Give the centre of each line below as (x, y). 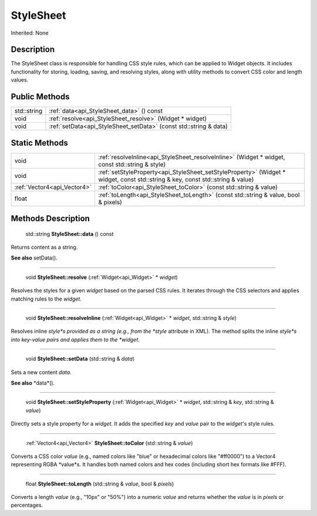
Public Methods (40, 97)
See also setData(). (34, 258)
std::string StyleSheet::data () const (70, 234)
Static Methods (40, 143)
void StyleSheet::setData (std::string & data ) (80, 359)
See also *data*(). (33, 383)
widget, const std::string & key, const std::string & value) (176, 179)
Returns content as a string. (44, 247)
